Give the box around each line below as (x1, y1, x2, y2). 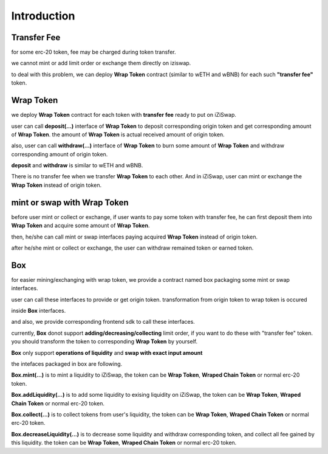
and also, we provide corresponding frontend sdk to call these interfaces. (11, 318, 196, 326)
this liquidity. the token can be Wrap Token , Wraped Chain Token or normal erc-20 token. (11, 439, 237, 447)
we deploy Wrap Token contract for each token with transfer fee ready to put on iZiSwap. (11, 111, 237, 119)
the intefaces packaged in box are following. (11, 360, 123, 368)
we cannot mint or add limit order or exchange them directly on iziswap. (11, 60, 191, 67)
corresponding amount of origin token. (11, 150, 108, 158)
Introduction (11, 9, 75, 23)
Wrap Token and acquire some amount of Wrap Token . (11, 222, 150, 229)
